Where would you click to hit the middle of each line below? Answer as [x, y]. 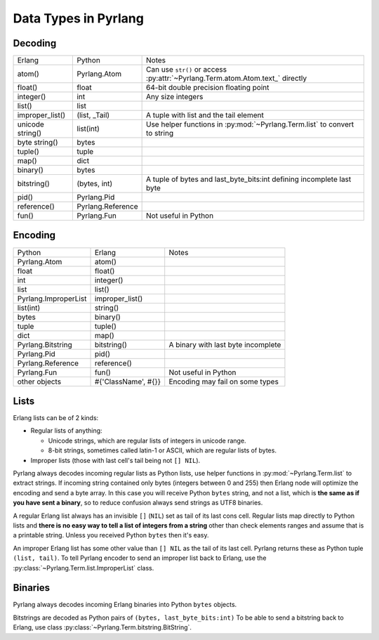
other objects [39, 381]
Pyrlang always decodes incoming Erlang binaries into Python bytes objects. [125, 605]
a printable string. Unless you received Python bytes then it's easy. [111, 535]
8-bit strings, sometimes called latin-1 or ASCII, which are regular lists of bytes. [162, 450]
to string [160, 133]
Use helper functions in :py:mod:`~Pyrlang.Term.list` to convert [250, 124]
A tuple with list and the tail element [205, 115]
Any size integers [175, 97]
